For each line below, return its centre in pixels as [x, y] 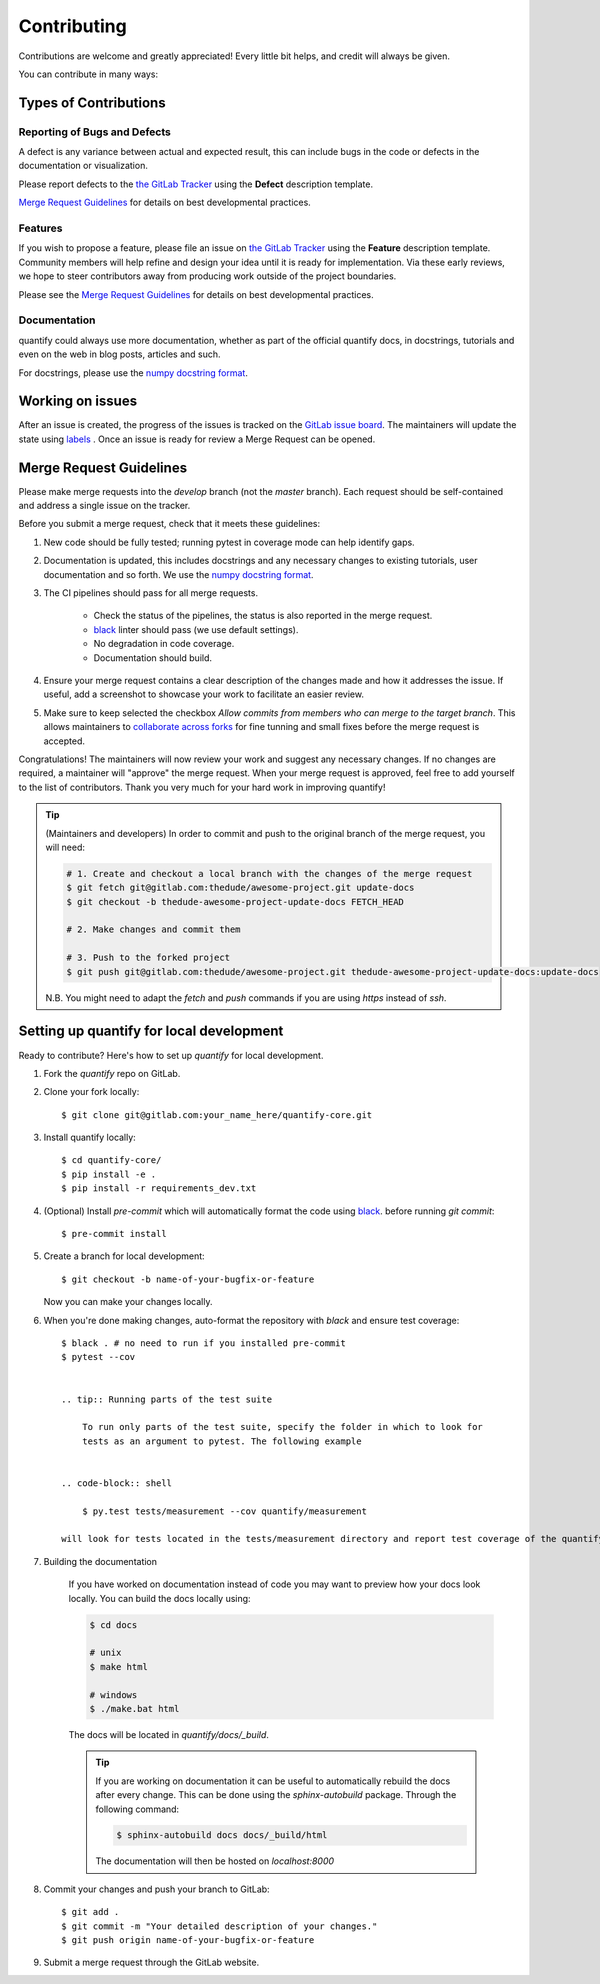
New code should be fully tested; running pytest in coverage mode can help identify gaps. [229, 542]
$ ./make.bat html [134, 1708]
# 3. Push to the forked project [148, 958]
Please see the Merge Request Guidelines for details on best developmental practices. [196, 294]
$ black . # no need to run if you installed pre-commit [204, 1343]
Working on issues [78, 401]
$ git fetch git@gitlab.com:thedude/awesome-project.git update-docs [240, 888]
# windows [113, 1694]
